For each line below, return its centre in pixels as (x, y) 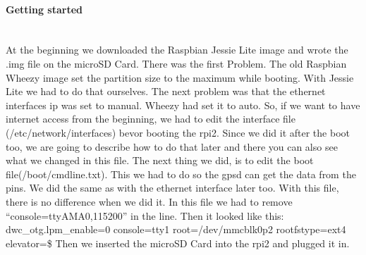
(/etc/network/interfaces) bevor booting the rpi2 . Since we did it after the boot (178, 132)
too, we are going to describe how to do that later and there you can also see (172, 146)
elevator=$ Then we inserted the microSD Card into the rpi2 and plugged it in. (178, 243)
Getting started (44, 9)
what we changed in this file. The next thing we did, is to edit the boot (160, 160)
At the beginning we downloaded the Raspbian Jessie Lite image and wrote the (177, 50)
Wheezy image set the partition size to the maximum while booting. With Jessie (180, 77)
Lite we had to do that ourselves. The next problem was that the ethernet (166, 91)
